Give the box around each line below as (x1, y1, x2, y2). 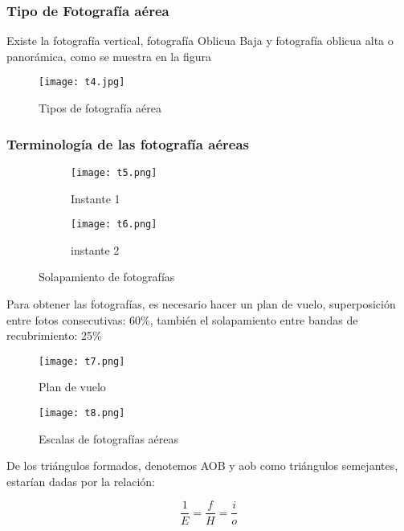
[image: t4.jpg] (39, 76, 125, 88)
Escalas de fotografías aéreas (39, 430, 179, 447)
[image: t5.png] (71, 166, 157, 178)
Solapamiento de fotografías (39, 268, 175, 285)
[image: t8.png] (39, 407, 125, 419)
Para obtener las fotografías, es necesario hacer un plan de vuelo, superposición (6, 295, 396, 312)
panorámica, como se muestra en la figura (6, 47, 211, 64)
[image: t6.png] (71, 219, 157, 231)
